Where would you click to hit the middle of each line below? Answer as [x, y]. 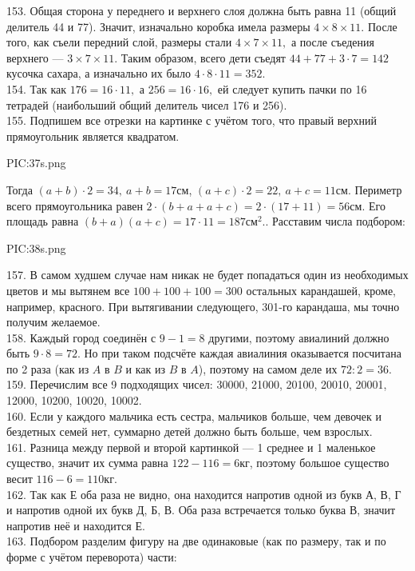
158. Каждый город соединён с [81, 337]
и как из [146, 368]
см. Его [368, 205]
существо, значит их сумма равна [87, 463]
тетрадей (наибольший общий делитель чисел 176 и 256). [147, 104]
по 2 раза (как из [48, 368]
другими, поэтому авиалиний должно [299, 337]
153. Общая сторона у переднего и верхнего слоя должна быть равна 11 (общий [202, 10]
